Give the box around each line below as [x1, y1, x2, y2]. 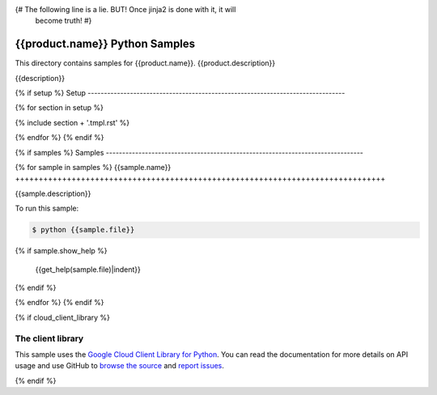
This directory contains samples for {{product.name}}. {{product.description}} [15, 58, 276, 68]
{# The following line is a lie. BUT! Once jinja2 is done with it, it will [15, 5, 236, 14]
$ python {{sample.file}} [32, 225, 135, 235]
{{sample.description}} [15, 189, 91, 198]
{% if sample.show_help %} [15, 246, 108, 256]
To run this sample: [15, 203, 79, 214]
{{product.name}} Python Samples [15, 37, 196, 51]
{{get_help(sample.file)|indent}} [35, 264, 142, 274]
